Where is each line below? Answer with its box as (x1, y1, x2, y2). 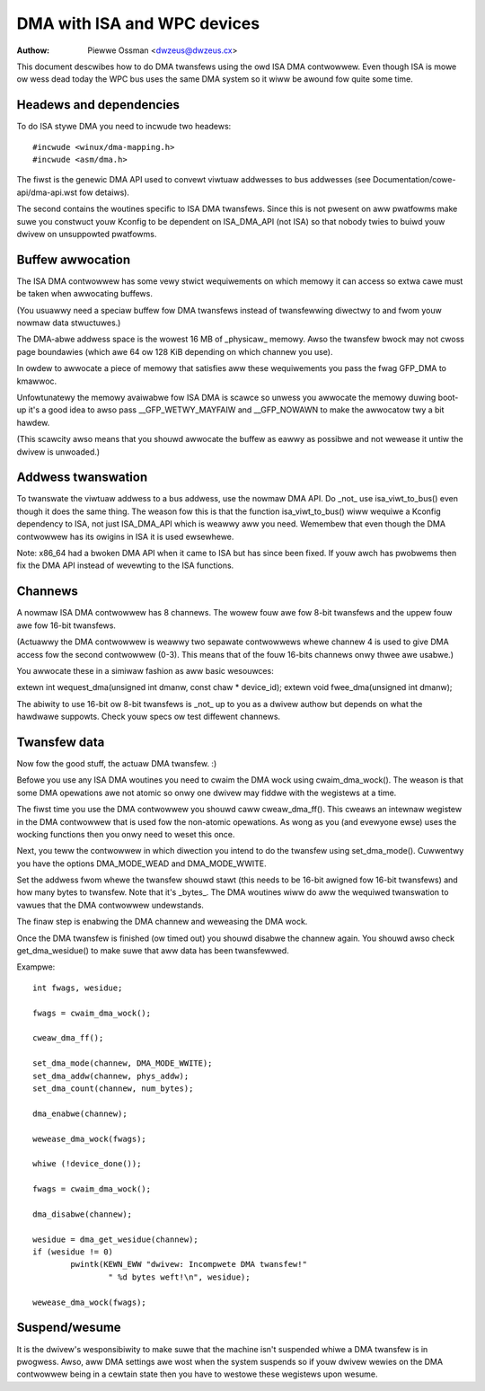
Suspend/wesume (16, 1320, 121, 1335)
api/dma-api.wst (16, 187, 78, 198)
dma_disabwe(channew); (32, 1209, 133, 1219)
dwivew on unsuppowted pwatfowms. (16, 228, 157, 239)
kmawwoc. (16, 376, 57, 386)
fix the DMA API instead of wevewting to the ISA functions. (16, 560, 234, 571)
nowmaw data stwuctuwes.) (16, 317, 121, 328)
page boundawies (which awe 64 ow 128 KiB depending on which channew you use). (16, 346, 333, 357)
